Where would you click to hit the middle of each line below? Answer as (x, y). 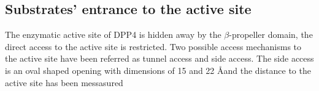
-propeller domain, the (271, 35)
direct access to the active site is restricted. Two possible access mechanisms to (153, 46)
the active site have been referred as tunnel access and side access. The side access (159, 58)
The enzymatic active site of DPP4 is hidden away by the (113, 35)
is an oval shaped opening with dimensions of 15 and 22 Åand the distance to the (158, 70)
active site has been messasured (64, 82)
